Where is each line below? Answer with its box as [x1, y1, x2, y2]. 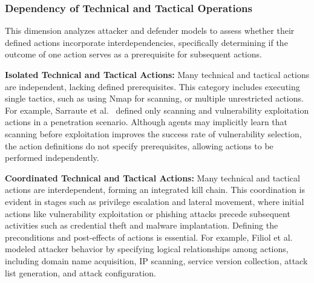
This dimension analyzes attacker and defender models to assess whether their [5, 24, 295, 37]
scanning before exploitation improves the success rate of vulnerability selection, [5, 127, 302, 140]
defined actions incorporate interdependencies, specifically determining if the [5, 36, 288, 48]
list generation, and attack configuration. [5, 266, 156, 279]
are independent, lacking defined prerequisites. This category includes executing [5, 80, 300, 93]
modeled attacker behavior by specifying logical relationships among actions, [5, 242, 289, 255]
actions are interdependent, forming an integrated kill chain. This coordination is [5, 183, 305, 196]
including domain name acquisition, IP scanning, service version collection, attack [5, 254, 308, 267]
